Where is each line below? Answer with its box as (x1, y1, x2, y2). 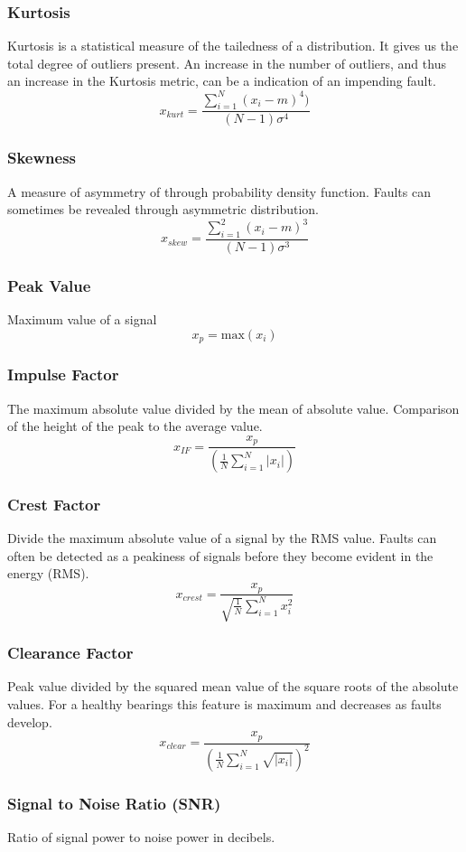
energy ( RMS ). (7, 564, 89, 583)
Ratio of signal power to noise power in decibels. (7, 828, 275, 847)
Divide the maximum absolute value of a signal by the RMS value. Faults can (7, 529, 437, 548)
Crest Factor (7, 492, 101, 515)
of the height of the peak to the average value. (7, 417, 263, 435)
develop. (7, 712, 52, 731)
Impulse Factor (7, 363, 119, 386)
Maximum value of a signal (7, 310, 157, 329)
